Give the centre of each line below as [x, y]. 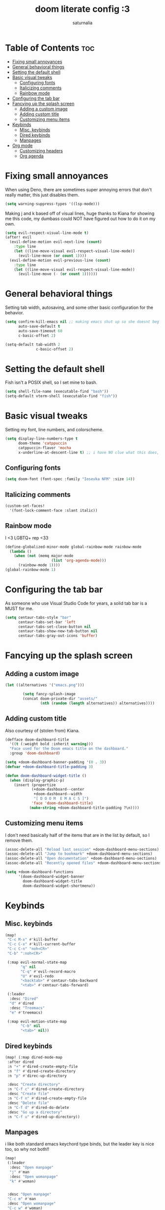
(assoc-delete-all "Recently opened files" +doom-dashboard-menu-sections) [84, 863]
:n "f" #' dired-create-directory [41, 1071]
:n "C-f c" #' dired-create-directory [46, 1089]
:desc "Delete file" [28, 1103]
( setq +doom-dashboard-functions [39, 872]
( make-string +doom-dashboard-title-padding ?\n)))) [84, 808]
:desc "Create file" [28, 1094]
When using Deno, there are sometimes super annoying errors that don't [79, 189]
